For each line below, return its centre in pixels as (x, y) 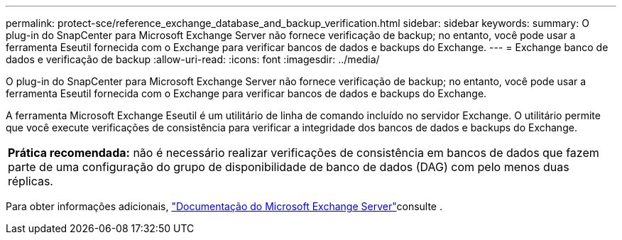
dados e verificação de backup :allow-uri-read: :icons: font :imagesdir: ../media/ (193, 59)
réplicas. (31, 181)
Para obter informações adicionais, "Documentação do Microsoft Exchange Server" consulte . (224, 206)
